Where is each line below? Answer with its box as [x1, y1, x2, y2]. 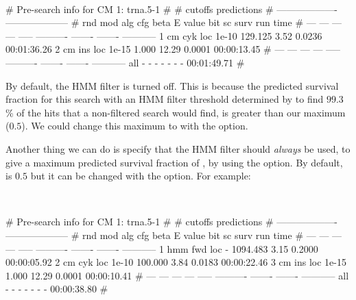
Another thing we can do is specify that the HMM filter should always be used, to [5, 141, 351, 155]
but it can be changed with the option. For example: [30, 168, 251, 183]
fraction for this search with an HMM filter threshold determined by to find [5, 92, 324, 106]
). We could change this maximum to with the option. [21, 118, 248, 133]
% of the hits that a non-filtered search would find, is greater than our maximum [5, 105, 346, 119]
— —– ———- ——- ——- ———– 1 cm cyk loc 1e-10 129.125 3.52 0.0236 [5, 28, 322, 42]
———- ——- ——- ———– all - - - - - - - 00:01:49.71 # [5, 55, 245, 69]
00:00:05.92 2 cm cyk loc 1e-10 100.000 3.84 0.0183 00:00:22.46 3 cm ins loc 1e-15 [5, 255, 346, 269]
